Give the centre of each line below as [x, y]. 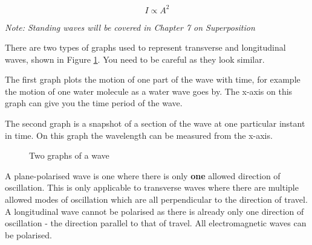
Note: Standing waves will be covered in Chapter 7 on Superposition [130, 27]
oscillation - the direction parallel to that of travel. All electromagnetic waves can [156, 223]
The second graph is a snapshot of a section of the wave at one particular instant [155, 123]
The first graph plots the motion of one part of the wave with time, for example [153, 79]
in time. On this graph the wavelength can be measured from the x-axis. [139, 135]
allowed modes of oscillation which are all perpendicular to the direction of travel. [156, 199]
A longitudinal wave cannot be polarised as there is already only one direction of [154, 211]
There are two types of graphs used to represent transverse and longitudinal [145, 47]
